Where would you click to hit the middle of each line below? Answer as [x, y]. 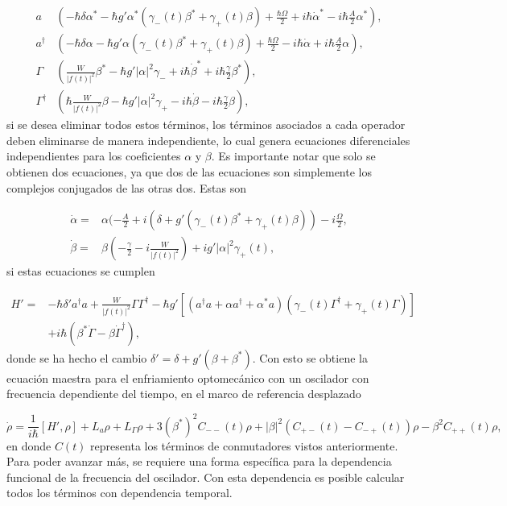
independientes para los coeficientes [94, 156]
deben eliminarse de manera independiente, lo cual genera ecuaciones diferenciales [208, 140]
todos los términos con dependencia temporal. [120, 493]
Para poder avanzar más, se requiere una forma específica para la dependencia [199, 461]
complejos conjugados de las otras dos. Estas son [126, 187]
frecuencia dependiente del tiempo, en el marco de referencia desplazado [184, 394]
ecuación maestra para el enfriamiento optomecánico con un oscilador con [188, 377]
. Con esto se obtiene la [310, 357]
